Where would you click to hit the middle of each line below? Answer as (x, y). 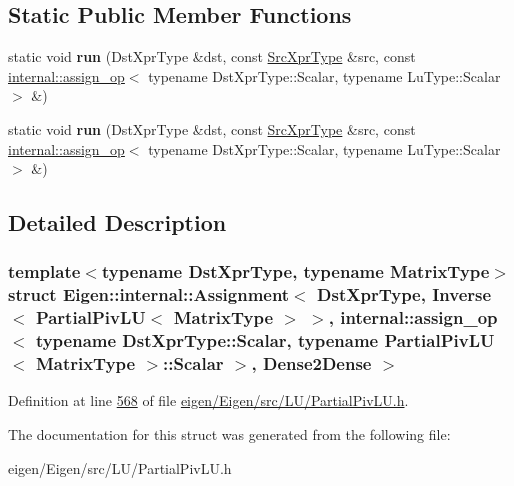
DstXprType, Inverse (404, 294)
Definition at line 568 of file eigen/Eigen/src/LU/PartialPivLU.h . (208, 400)
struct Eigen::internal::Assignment (149, 294)
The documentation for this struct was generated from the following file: (229, 434)
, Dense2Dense (311, 363)
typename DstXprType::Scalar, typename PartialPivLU (265, 340)
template (44, 271)
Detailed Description (117, 222)
